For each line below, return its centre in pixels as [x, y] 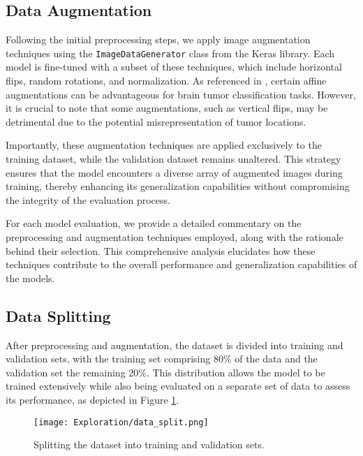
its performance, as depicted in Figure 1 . [92, 399]
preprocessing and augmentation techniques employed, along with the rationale [175, 236]
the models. [30, 278]
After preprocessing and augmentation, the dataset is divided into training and [175, 345]
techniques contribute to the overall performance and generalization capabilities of [181, 264]
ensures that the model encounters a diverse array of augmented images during [174, 172]
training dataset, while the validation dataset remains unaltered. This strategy [173, 159]
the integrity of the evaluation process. [88, 199]
